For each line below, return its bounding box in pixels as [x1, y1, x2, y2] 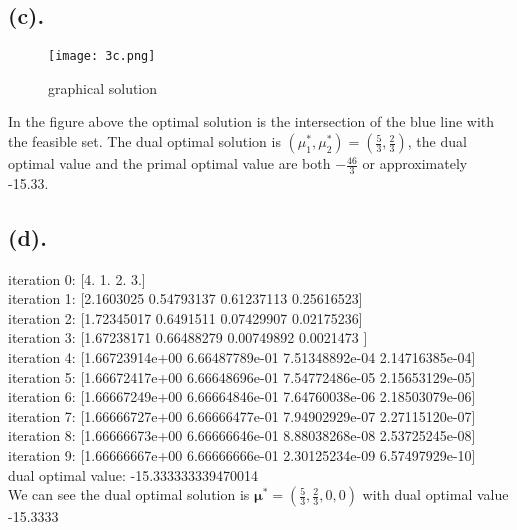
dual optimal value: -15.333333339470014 [8, 464, 259, 485]
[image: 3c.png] [48, 49, 156, 64]
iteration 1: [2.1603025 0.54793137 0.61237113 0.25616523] [8, 288, 363, 309]
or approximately [362, 153, 468, 174]
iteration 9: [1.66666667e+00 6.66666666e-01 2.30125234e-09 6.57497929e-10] [8, 445, 476, 466]
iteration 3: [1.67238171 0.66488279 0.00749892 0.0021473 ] [8, 327, 368, 348]
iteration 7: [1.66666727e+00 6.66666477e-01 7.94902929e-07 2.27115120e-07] [8, 405, 476, 426]
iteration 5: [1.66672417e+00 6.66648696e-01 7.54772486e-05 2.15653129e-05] [8, 366, 476, 387]
